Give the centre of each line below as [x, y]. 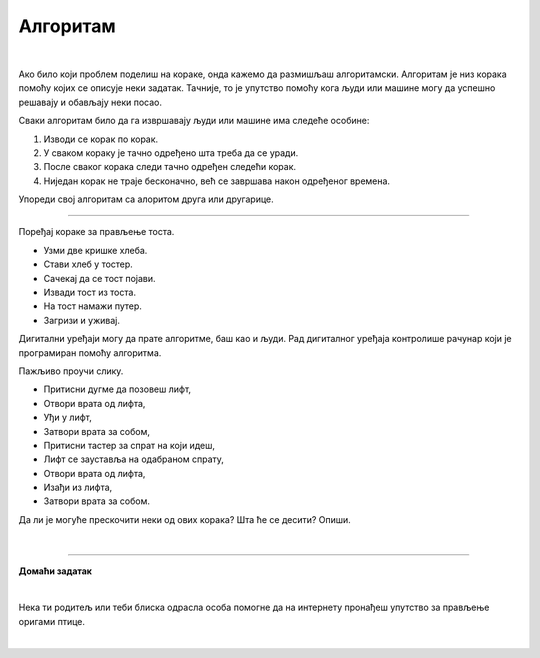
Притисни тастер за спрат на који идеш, [129, 445]
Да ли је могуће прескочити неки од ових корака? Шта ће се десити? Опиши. [185, 519]
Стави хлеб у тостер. [88, 264]
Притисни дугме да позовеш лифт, [117, 389]
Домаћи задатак [55, 571]
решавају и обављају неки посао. [90, 102]
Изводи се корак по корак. [101, 139]
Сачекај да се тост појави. [99, 278]
